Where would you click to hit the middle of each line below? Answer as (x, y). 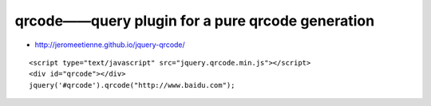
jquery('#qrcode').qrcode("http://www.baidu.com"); (132, 85)
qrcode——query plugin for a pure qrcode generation (195, 21)
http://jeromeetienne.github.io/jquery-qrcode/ (110, 45)
